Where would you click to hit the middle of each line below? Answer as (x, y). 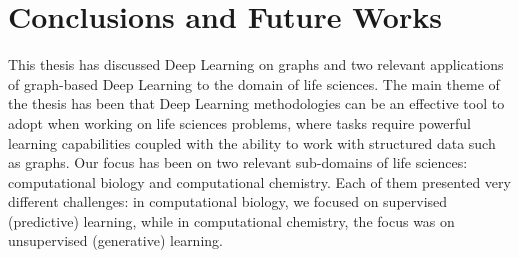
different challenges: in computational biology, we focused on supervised (228, 201)
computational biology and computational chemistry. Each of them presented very (259, 181)
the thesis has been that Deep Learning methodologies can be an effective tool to (256, 103)
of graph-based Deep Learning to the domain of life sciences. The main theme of (254, 83)
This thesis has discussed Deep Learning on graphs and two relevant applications (256, 64)
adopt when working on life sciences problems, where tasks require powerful (239, 122)
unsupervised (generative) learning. (115, 240)
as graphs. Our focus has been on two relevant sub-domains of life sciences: (238, 162)
